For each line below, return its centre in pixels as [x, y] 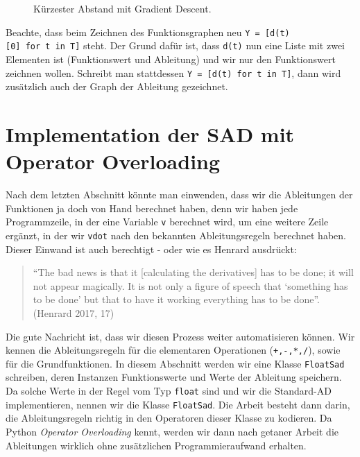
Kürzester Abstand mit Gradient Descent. [122, 8]
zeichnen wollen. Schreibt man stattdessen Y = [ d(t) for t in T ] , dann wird [173, 72]
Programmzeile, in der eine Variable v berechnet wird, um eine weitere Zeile [167, 222]
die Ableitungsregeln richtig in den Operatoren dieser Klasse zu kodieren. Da [169, 418]
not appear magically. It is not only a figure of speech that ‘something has [190, 285]
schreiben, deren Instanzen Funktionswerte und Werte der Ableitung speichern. [174, 377]
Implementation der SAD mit [150, 133]
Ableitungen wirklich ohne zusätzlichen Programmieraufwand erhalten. [156, 445]
